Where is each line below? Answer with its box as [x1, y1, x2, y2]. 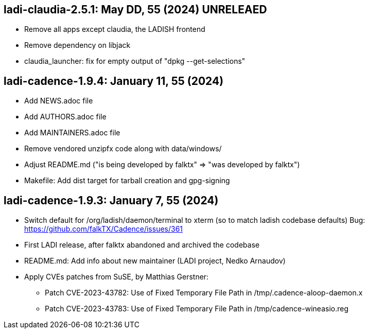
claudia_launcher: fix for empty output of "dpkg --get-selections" [24, 57, 245, 66]
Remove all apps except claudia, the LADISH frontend [24, 25, 205, 34]
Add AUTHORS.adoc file [24, 112, 107, 121]
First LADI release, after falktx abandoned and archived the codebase [24, 240, 260, 250]
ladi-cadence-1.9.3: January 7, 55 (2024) [4, 194, 219, 207]
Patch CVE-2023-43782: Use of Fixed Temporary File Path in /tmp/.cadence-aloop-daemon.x [45, 288, 363, 297]
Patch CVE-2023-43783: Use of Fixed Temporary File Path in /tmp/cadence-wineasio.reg [45, 304, 348, 313]
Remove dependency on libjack [24, 41, 131, 50]
